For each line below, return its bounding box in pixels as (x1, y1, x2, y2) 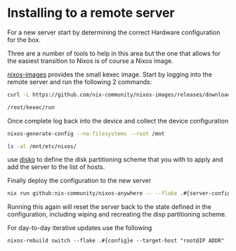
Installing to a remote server (7, 5, 175, 21)
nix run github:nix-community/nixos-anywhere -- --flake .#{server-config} (7, 190, 234, 197)
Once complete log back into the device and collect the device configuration (7, 116, 229, 125)
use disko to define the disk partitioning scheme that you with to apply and (7, 156, 223, 164)
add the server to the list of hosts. (7, 163, 105, 171)
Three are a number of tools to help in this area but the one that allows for (7, 49, 221, 57)
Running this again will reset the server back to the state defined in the (7, 203, 212, 211)
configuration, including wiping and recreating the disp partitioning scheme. (7, 210, 227, 219)
